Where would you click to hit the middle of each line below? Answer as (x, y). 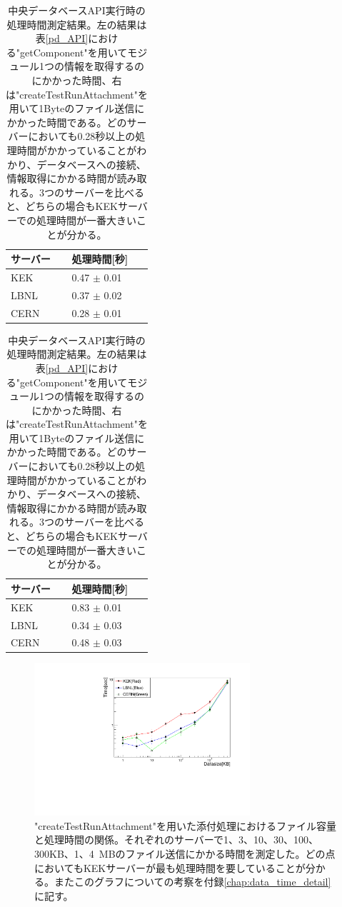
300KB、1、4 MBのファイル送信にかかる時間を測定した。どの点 (185, 853)
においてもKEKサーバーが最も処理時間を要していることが (170, 867)
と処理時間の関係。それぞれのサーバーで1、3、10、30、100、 (177, 840)
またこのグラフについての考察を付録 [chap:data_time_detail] (192, 882)
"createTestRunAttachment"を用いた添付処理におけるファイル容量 (185, 825)
